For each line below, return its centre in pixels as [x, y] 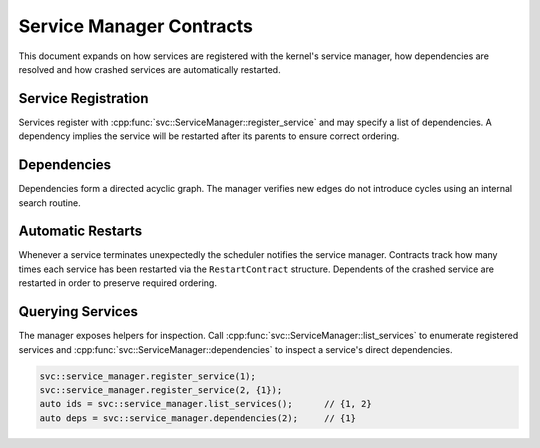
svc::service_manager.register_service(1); [148, 376]
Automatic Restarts [80, 231]
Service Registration [83, 98]
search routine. [49, 202]
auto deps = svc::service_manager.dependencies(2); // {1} [198, 418]
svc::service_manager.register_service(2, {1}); [161, 389]
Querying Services [78, 311]
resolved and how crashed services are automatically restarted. [149, 69]
